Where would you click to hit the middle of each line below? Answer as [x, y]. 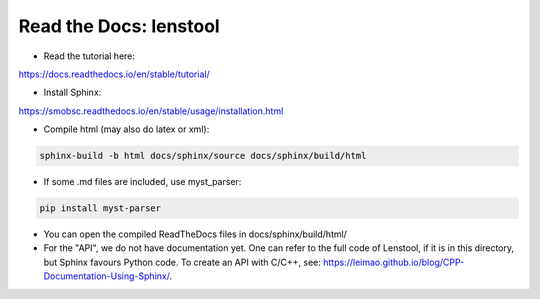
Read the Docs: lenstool [119, 26]
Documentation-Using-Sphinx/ [106, 276]
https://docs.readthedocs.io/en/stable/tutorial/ [114, 74]
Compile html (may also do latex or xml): [126, 129]
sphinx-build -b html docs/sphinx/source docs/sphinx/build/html [203, 156]
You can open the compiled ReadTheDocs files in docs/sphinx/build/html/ [195, 234]
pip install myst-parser [100, 208]
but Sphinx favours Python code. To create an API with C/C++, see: [182, 262]
